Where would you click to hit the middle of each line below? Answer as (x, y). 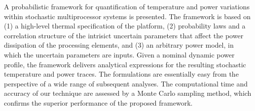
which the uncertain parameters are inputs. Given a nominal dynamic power (119, 54)
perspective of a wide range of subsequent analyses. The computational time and (126, 83)
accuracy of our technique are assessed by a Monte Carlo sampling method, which (128, 93)
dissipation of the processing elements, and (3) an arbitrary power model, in (119, 45)
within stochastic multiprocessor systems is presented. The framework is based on (127, 16)
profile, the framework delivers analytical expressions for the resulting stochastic (125, 64)
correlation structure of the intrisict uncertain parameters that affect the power (124, 35)
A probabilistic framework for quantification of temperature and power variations (127, 6)
